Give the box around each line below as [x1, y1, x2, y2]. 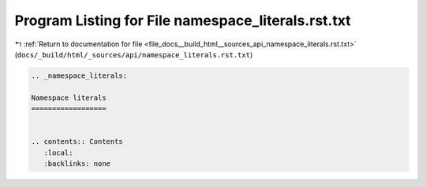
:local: [43, 148, 73, 157]
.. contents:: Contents [31, 137, 124, 146]
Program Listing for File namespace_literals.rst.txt [14, 12, 351, 29]
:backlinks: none [43, 159, 110, 168]
